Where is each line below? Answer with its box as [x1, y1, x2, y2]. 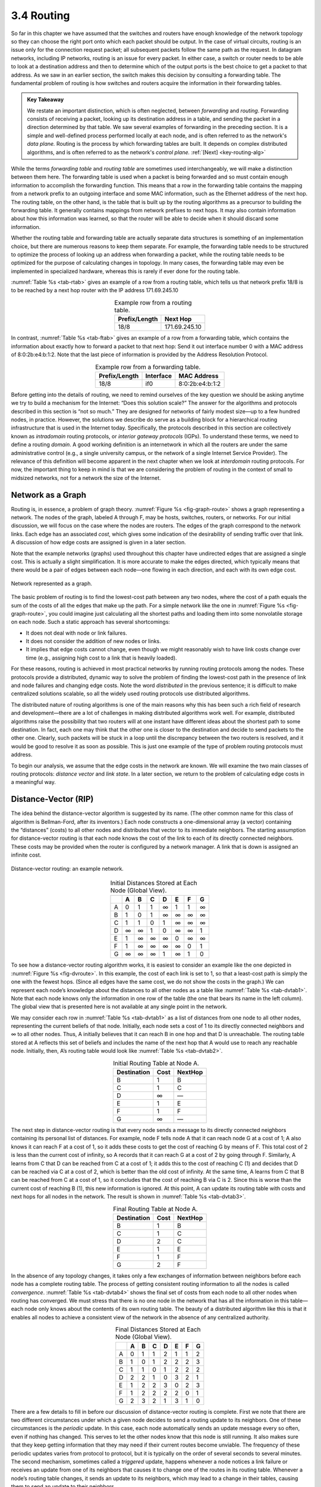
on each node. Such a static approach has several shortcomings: [11, 619, 171, 626]
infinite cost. [11, 851, 42, 859]
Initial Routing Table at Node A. [113, 1059, 199, 1067]
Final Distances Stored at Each [115, 1325, 201, 1334]
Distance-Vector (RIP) [11, 794, 94, 804]
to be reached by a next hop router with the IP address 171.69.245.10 [11, 287, 178, 294]
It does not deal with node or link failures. [26, 629, 127, 636]
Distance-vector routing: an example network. [11, 865, 124, 872]
